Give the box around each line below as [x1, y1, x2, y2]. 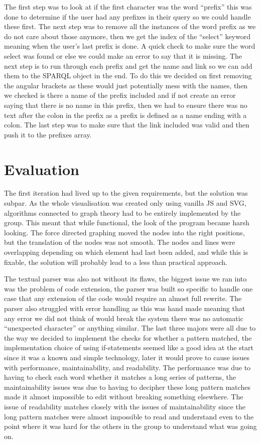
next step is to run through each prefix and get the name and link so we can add [4, 60, 252, 71]
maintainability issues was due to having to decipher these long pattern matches [4, 381, 250, 392]
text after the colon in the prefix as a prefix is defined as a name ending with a [4, 109, 247, 120]
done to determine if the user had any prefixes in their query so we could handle [4, 11, 251, 22]
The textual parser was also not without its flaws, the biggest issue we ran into [4, 273, 247, 284]
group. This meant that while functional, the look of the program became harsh [4, 217, 249, 228]
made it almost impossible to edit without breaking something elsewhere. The [4, 391, 243, 402]
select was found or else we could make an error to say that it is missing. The [4, 50, 242, 61]
